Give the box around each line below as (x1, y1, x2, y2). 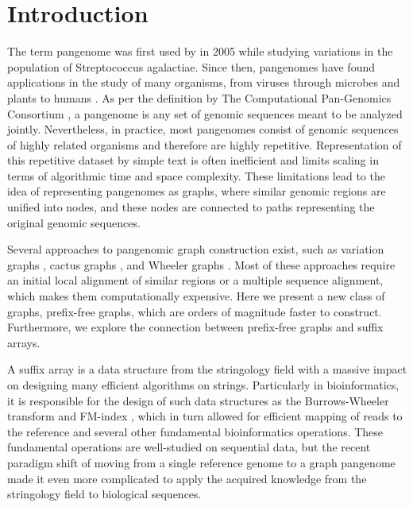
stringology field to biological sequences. (7, 486, 202, 502)
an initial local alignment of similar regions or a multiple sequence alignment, (7, 272, 384, 288)
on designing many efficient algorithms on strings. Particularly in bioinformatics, (7, 377, 399, 393)
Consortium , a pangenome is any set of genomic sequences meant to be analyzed (7, 105, 403, 122)
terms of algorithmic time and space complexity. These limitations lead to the (7, 167, 385, 184)
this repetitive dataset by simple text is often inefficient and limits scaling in (7, 152, 379, 168)
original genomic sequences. (7, 214, 141, 230)
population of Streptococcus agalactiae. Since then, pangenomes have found (7, 58, 376, 75)
